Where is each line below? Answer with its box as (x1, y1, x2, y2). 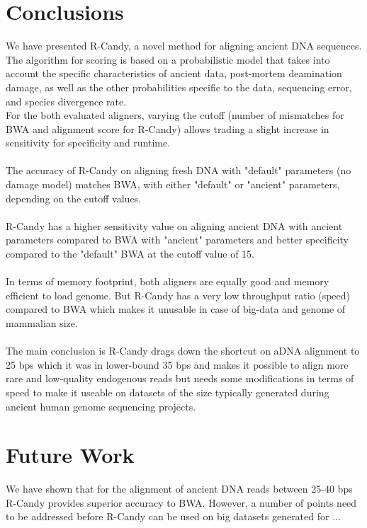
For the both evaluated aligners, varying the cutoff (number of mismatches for (6, 108, 344, 122)
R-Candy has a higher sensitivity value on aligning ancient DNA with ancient (6, 218, 343, 233)
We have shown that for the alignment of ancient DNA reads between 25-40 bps (6, 481, 353, 496)
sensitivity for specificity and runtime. (6, 135, 171, 150)
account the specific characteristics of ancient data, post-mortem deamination (6, 66, 342, 81)
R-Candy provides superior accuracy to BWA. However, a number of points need (6, 495, 357, 510)
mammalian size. (6, 316, 78, 330)
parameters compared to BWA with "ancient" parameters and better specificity (6, 232, 349, 247)
